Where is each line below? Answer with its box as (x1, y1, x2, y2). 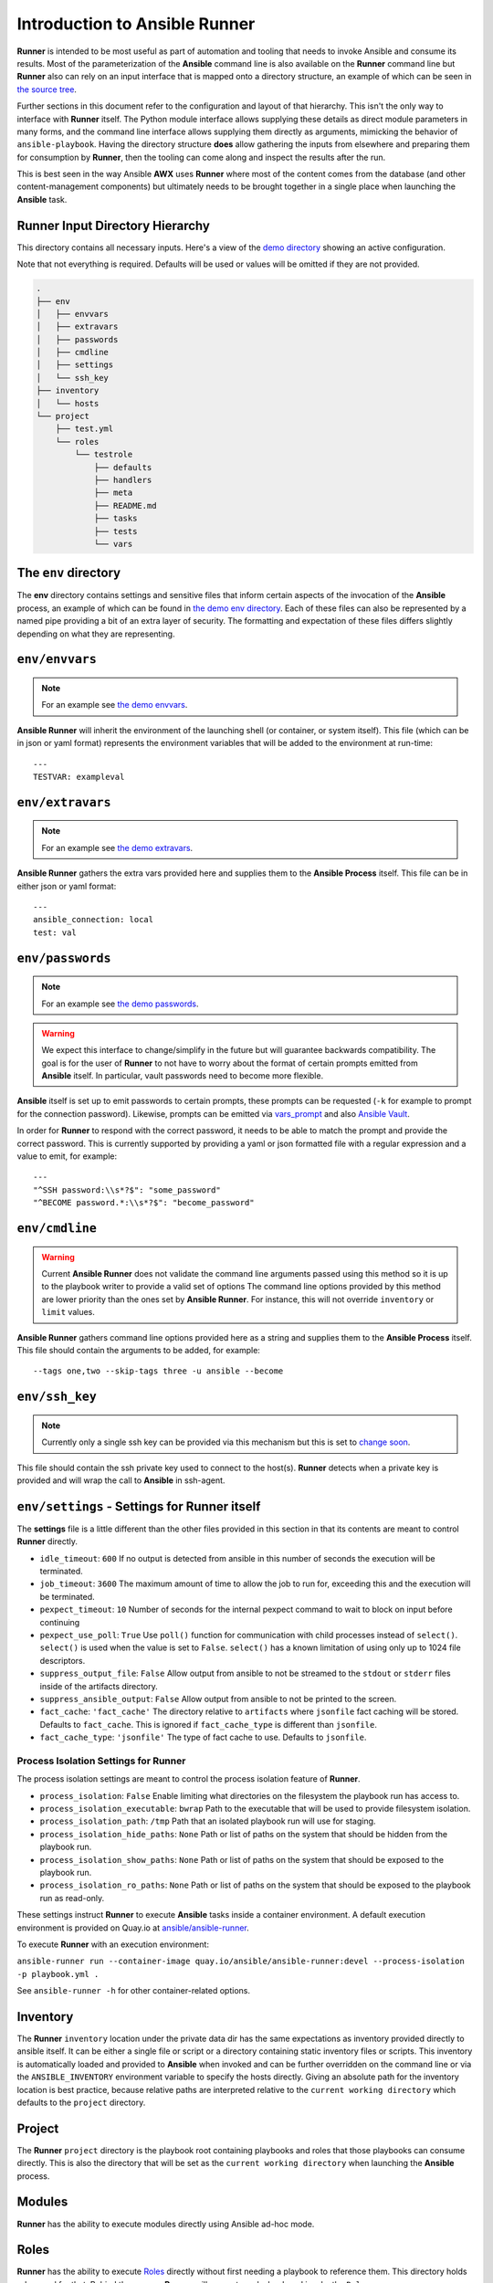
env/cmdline (16, 1221, 98, 1236)
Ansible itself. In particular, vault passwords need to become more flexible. (41, 1070, 324, 1081)
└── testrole (74, 449, 133, 460)
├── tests (93, 526, 138, 536)
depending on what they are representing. (16, 628, 175, 639)
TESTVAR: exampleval (33, 772, 125, 782)
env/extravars (16, 794, 111, 810)
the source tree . (16, 83, 78, 95)
